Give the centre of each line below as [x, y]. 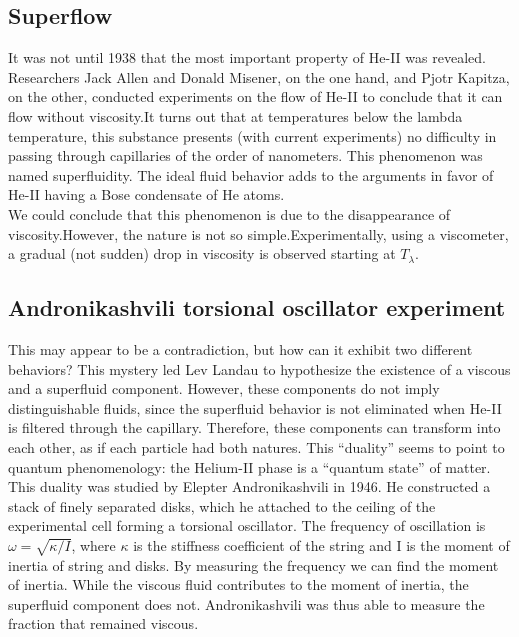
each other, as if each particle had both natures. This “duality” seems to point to [256, 446]
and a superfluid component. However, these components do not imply [224, 388]
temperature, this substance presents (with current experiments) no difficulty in [252, 135]
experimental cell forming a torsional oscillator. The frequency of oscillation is [247, 525]
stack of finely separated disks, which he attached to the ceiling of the [222, 505]
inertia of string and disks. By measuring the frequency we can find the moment [253, 564]
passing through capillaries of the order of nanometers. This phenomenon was [245, 155]
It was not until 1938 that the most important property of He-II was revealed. [247, 57]
